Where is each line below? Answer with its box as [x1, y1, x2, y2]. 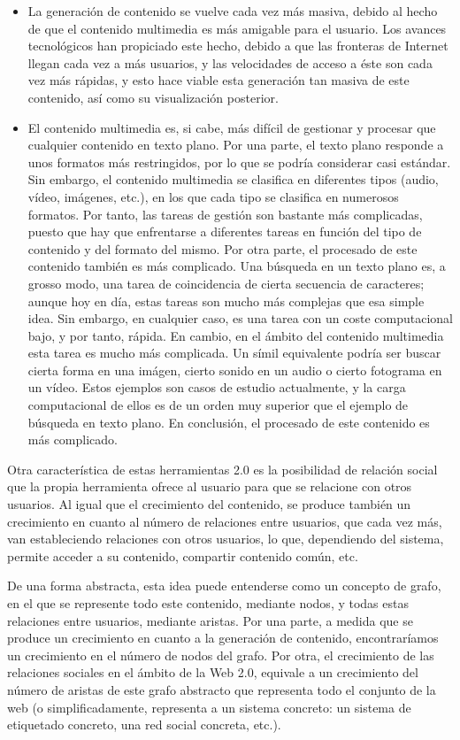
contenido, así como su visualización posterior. [27, 88, 279, 106]
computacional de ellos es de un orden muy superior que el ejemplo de [27, 396, 409, 414]
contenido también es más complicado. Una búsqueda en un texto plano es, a [27, 257, 446, 275]
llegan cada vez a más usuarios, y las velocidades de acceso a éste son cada [27, 53, 433, 72]
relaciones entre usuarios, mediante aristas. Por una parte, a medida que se [7, 611, 413, 629]
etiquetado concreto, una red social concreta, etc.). [7, 715, 281, 734]
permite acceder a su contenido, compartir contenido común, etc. [7, 546, 358, 565]
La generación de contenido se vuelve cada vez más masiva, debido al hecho [27, 2, 438, 19]
